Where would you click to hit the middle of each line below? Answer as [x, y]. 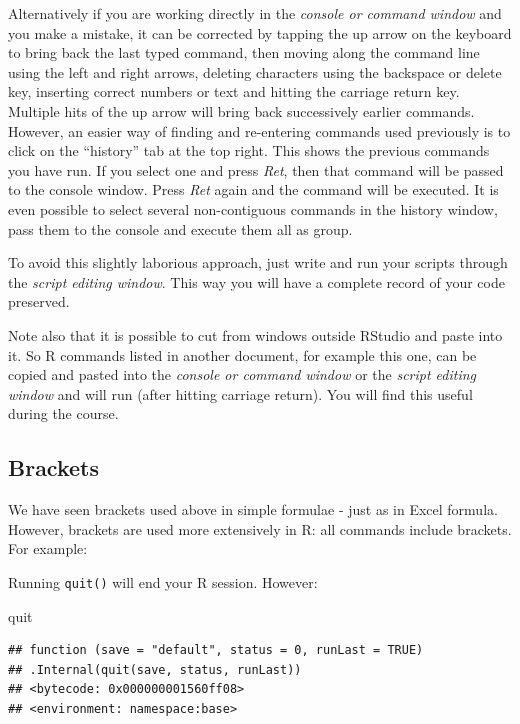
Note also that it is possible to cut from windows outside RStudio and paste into [255, 334]
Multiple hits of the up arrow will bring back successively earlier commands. [241, 110]
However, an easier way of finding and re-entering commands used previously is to [259, 130]
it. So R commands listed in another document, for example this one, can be [242, 354]
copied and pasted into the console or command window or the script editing [242, 374]
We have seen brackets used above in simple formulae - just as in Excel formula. [253, 509]
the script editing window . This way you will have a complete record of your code [256, 281]
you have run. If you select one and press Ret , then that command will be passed [256, 169]
